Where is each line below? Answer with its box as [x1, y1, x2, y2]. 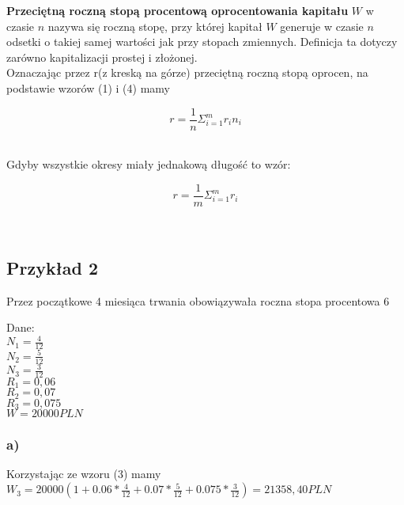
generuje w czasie [280, 17, 364, 34]
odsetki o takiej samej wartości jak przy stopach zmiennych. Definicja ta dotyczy [6, 33, 398, 50]
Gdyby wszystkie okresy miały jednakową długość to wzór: [6, 156, 291, 173]
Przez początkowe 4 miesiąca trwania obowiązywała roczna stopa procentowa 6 [6, 292, 390, 309]
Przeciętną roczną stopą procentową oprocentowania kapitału [6, 2, 349, 18]
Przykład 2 [6, 255, 99, 279]
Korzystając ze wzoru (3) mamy [6, 465, 161, 482]
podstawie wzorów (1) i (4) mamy [6, 79, 170, 96]
